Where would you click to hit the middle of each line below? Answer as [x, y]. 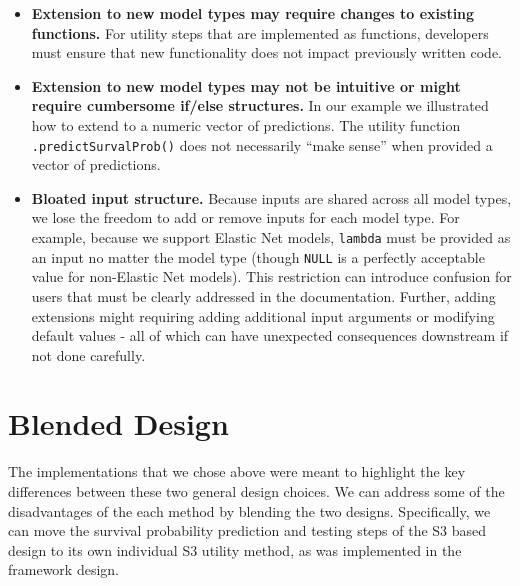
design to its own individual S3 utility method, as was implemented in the [235, 549]
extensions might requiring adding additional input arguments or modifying [263, 315]
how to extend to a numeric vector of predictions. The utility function [246, 124]
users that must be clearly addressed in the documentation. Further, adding [263, 295]
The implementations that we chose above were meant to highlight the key [237, 471]
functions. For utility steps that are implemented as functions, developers [260, 32]
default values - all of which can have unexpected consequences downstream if [270, 335]
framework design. [63, 569]
